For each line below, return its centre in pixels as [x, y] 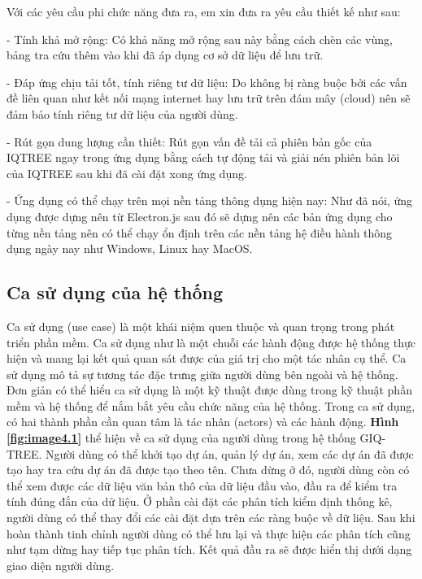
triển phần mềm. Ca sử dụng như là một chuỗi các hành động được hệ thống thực [211, 342]
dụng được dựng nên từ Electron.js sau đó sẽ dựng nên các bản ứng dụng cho [200, 216]
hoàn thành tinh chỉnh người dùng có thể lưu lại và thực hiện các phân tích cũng [209, 533]
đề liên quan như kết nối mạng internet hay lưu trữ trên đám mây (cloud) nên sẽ [209, 98]
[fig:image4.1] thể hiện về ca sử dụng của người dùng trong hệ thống [181, 438]
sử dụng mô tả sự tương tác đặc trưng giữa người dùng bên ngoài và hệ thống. [202, 374]
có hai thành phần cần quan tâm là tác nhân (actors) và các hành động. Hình [203, 422]
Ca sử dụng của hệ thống [115, 292]
